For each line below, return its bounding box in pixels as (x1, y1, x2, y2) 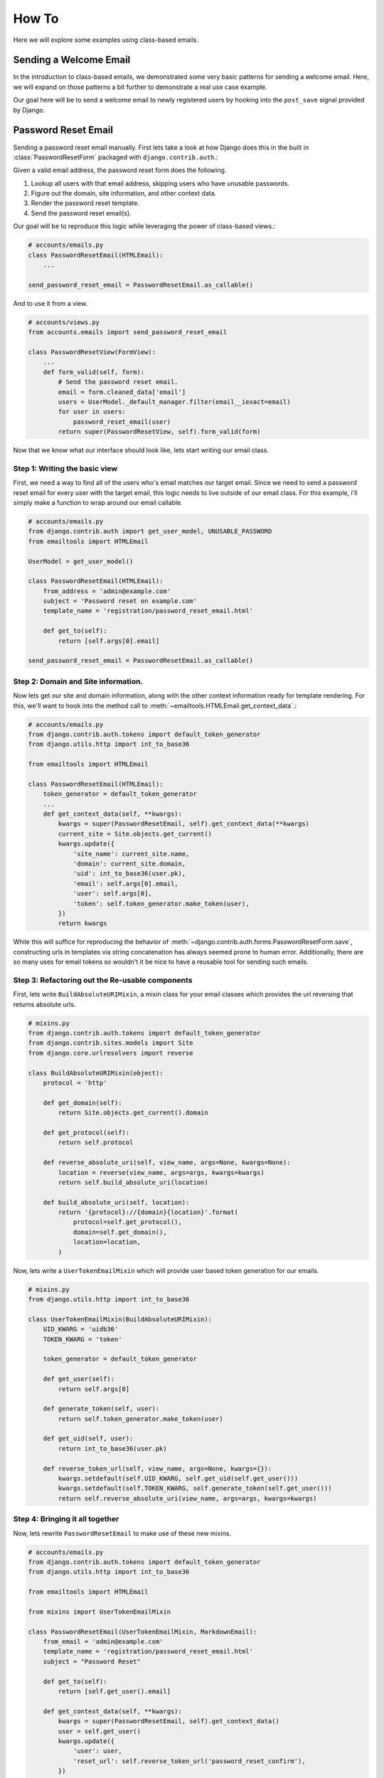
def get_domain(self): (43, 1099, 122, 1107)
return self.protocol (58, 1139, 134, 1146)
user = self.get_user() (58, 1727, 142, 1735)
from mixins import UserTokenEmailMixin (28, 1607, 171, 1616)
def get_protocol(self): (43, 1128, 130, 1136)
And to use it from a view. (13, 299, 88, 307)
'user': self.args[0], (73, 890, 152, 898)
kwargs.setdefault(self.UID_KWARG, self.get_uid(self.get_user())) (58, 1474, 299, 1483)
